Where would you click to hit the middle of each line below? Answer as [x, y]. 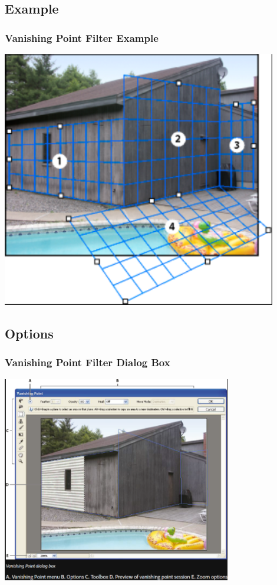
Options [29, 333]
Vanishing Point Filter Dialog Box [88, 362]
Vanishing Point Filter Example [82, 37]
